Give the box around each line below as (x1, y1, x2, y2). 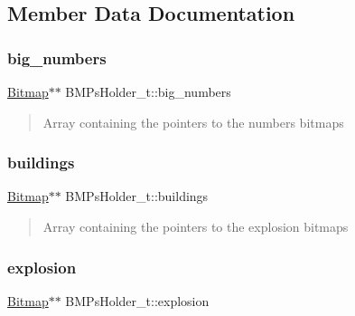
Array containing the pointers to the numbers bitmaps (42, 112, 344, 131)
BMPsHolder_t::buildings (65, 187, 209, 206)
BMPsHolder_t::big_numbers (65, 82, 231, 101)
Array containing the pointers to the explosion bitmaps (42, 217, 349, 235)
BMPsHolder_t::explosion (65, 291, 210, 310)
